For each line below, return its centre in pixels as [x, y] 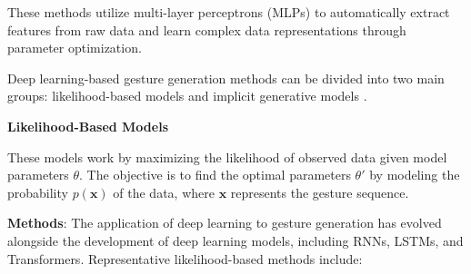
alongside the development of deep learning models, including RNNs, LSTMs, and [235, 240]
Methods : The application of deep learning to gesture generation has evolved [225, 223]
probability [38, 192]
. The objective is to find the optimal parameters [215, 175]
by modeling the [415, 175]
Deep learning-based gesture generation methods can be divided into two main [226, 78]
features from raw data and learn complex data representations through [207, 29]
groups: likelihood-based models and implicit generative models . [187, 96]
